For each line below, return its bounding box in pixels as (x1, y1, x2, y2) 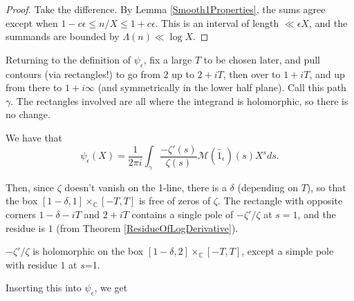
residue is (6, 220, 45, 235)
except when (6, 15, 58, 30)
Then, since (6, 179, 55, 194)
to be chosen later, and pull (203, 52, 320, 66)
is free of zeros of (138, 193, 211, 208)
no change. (6, 107, 50, 122)
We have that (6, 130, 63, 144)
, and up (309, 66, 345, 81)
